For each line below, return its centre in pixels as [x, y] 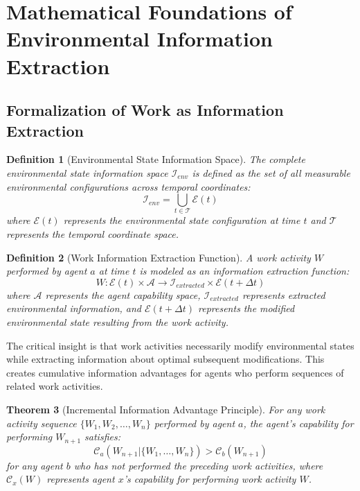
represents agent [81, 479]
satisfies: [102, 437]
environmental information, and [74, 308]
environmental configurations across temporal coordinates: [128, 186]
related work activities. [55, 386]
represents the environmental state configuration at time [182, 220]
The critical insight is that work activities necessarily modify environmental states [180, 345]
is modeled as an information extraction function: [244, 271]
